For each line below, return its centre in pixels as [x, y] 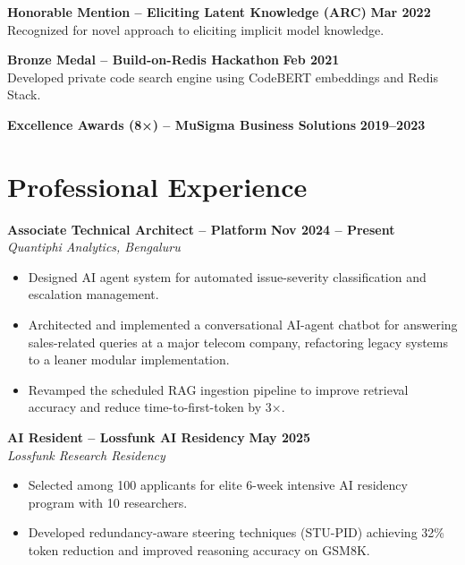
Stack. [24, 94]
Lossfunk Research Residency [86, 454]
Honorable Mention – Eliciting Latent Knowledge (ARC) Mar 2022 [219, 12]
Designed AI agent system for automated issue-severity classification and [227, 276]
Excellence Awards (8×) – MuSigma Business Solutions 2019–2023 [216, 124]
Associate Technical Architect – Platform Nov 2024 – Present [201, 229]
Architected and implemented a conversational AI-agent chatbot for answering [243, 325]
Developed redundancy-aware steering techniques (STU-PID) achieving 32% [236, 532]
